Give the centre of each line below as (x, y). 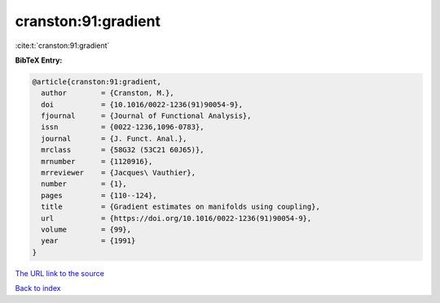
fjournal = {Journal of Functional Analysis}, (146, 116)
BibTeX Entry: (39, 60)
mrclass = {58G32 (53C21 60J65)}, (123, 150)
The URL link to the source (60, 273)
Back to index (38, 288)
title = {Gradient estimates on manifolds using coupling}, (181, 207)
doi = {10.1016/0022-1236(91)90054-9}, (142, 104)
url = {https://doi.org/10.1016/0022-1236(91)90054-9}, (176, 218)
